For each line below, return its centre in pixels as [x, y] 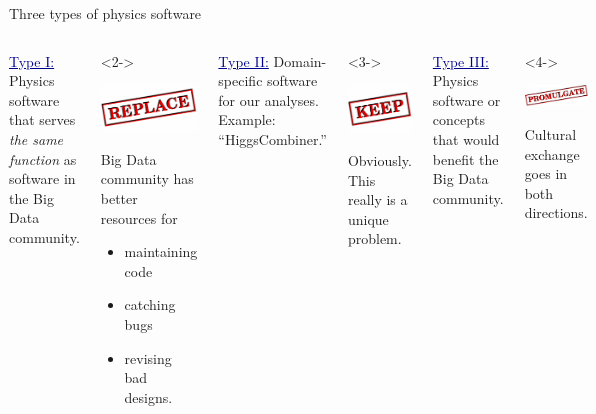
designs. [148, 396]
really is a [377, 199]
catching [150, 304]
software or [466, 99]
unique [368, 218]
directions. [556, 212]
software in [42, 178]
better [119, 198]
